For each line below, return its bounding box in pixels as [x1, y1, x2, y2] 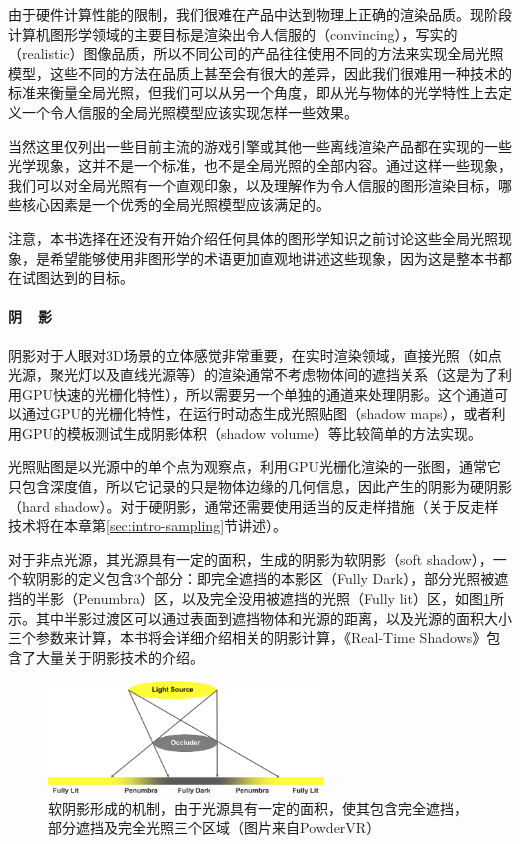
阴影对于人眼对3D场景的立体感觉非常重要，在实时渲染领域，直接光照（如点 [8, 344, 502, 365]
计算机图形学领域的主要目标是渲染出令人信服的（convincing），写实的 [8, 23, 458, 44]
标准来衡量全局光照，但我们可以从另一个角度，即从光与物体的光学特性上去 [8, 82, 498, 103]
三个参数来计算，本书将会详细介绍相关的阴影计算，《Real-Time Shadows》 [8, 627, 487, 648]
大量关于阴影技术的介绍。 [35, 646, 204, 667]
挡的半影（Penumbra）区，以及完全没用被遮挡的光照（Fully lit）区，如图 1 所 [8, 588, 504, 609]
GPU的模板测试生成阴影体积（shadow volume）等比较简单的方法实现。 [21, 422, 483, 443]
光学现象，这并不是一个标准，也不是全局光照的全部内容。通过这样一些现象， [8, 155, 512, 176]
